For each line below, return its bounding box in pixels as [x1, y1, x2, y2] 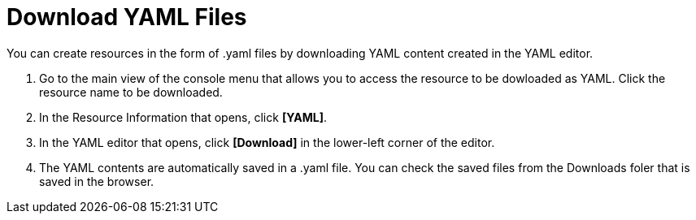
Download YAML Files [7, 3, 247, 31]
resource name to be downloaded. [39, 84, 223, 99]
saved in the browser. [39, 174, 154, 188]
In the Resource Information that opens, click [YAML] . [39, 110, 328, 124]
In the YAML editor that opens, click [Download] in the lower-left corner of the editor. [39, 135, 495, 149]
